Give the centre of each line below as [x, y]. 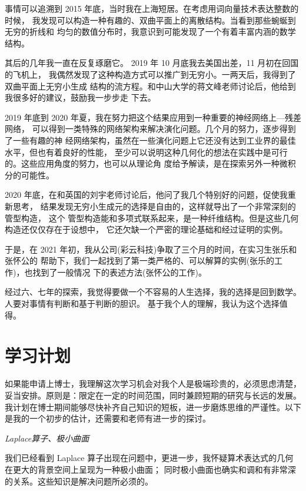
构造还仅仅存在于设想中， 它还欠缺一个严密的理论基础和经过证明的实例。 [146, 229]
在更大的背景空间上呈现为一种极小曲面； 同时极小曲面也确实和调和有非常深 [150, 469]
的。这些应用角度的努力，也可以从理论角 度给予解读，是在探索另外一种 [142, 163]
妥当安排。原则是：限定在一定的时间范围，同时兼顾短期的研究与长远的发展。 [153, 395]
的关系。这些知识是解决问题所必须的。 [79, 481]
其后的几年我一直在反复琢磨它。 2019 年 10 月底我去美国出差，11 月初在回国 [152, 63]
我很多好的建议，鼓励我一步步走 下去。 [80, 97]
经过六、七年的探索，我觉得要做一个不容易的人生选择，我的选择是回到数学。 [153, 292]
